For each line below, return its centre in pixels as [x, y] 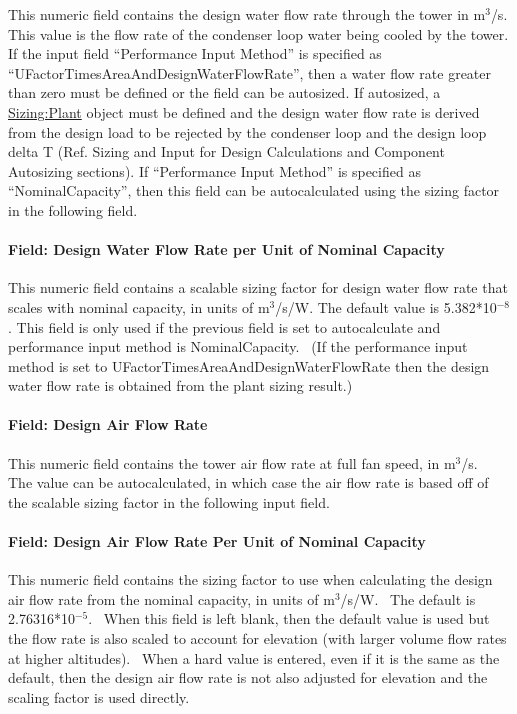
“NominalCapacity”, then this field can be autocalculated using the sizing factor [254, 190]
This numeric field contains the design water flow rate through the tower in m [247, 14]
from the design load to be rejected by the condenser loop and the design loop [247, 131]
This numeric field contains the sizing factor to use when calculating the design [250, 579]
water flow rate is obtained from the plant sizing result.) [180, 385]
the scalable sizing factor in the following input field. [169, 501]
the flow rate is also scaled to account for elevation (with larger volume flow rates [257, 638]
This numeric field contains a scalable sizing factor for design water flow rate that [258, 287]
